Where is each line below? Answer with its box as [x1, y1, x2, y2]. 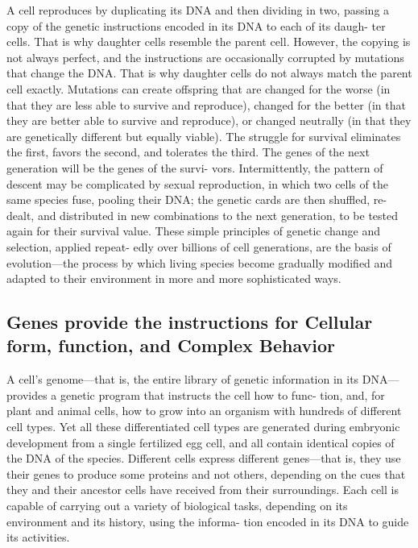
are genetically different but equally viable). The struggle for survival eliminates [6, 127, 401, 144]
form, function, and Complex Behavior [6, 333, 335, 358]
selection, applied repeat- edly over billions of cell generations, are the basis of [6, 238, 391, 255]
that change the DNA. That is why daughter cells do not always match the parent [6, 64, 412, 81]
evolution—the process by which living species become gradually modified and [6, 254, 393, 271]
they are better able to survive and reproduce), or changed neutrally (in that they [6, 112, 412, 129]
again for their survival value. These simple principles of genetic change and [6, 222, 381, 239]
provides [6, 386, 48, 403]
